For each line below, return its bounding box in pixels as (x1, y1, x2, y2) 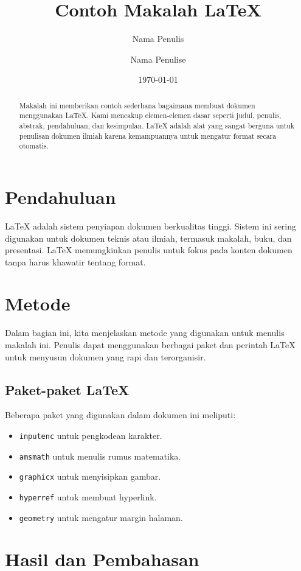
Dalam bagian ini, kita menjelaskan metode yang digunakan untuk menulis (5, 326, 285, 339)
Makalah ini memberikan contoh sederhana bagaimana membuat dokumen (19, 100, 255, 110)
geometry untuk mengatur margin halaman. (19, 511, 183, 524)
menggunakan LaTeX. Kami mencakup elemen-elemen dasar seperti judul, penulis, (19, 110, 282, 121)
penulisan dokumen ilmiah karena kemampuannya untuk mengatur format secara (19, 130, 277, 141)
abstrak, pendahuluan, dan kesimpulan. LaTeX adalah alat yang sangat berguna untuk (19, 121, 295, 131)
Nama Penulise (130, 52, 186, 65)
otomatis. (19, 141, 49, 151)
